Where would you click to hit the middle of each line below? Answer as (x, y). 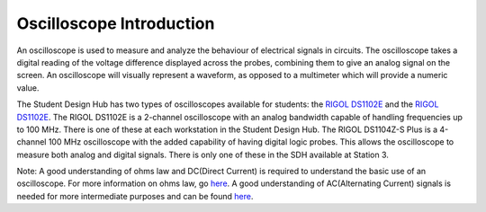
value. (28, 88)
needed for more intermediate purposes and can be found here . (135, 196)
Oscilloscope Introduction (116, 23)
